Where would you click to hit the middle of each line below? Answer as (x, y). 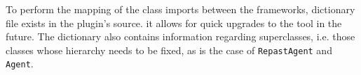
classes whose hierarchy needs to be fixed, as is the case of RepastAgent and (169, 50)
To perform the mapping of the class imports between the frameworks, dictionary (180, 9)
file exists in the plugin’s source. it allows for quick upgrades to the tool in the (174, 23)
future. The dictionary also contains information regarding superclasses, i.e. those (180, 36)
